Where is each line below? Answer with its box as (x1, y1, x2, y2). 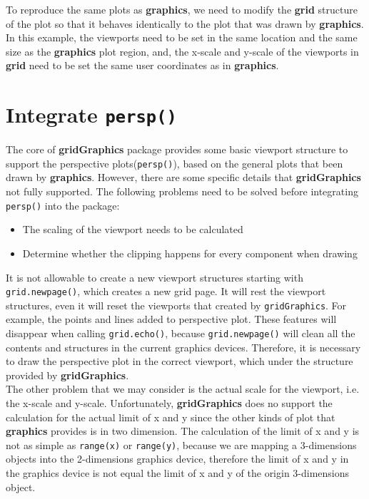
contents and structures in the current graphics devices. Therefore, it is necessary (6, 339, 361, 354)
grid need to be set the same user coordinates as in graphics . (6, 58, 279, 73)
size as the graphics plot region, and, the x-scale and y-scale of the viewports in (6, 43, 359, 58)
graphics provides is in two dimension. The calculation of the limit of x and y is (6, 423, 360, 438)
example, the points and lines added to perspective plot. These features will (6, 312, 337, 326)
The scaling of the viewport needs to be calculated (22, 222, 243, 237)
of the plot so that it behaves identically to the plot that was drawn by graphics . (6, 16, 364, 31)
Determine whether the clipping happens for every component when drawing (22, 245, 358, 260)
